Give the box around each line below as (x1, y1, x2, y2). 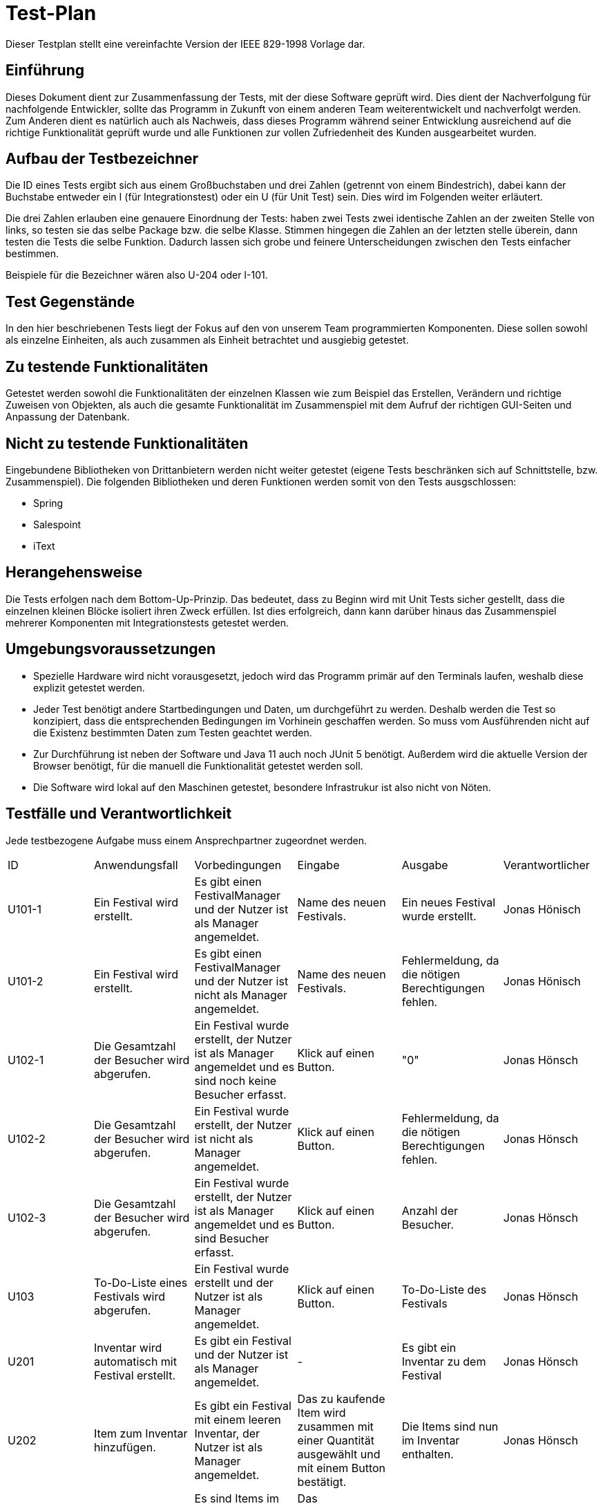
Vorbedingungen (194, 857, 282, 872)
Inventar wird (94, 1340, 162, 1355)
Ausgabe (401, 857, 448, 872)
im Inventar (401, 1433, 460, 1447)
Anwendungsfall (94, 857, 178, 872)
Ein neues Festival (401, 895, 496, 909)
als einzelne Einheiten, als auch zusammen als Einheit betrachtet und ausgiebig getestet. (6, 334, 409, 346)
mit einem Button (297, 1460, 386, 1475)
